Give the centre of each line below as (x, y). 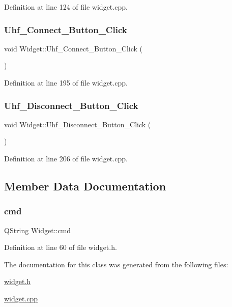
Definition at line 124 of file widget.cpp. (66, 7)
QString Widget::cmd (38, 230)
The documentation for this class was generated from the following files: (116, 264)
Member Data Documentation (85, 186)
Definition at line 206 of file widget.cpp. (66, 158)
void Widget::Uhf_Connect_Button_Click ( (74, 48)
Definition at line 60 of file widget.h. (61, 247)
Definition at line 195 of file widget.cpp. (66, 82)
